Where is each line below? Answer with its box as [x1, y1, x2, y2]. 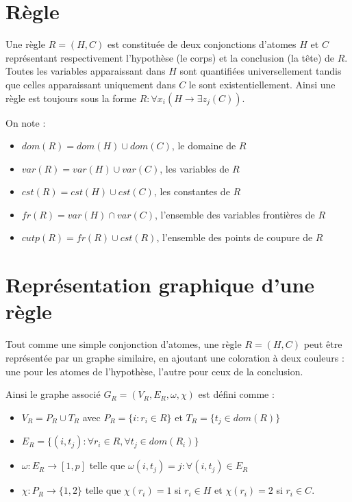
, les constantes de [153, 184, 230, 199]
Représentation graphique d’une [5, 271, 315, 299]
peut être [303, 337, 342, 351]
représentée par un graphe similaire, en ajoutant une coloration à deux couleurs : [5, 350, 344, 364]
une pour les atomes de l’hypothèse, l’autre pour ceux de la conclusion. [5, 364, 303, 378]
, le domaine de [171, 138, 236, 153]
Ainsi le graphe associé [5, 387, 101, 401]
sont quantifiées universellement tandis [179, 64, 342, 78]
